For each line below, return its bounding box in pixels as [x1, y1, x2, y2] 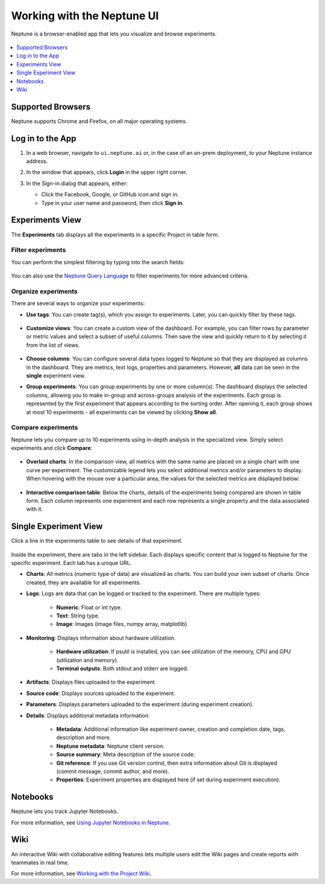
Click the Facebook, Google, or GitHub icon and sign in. [41, 191, 179, 198]
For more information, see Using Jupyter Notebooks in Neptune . [11, 819, 171, 826]
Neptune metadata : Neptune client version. [56, 742, 165, 750]
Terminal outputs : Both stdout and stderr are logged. [56, 665, 189, 672]
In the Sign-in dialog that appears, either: [26, 180, 128, 187]
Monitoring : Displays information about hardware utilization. [26, 634, 176, 642]
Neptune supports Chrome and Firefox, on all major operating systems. [11, 118, 188, 125]
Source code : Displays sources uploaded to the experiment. [26, 689, 176, 696]
